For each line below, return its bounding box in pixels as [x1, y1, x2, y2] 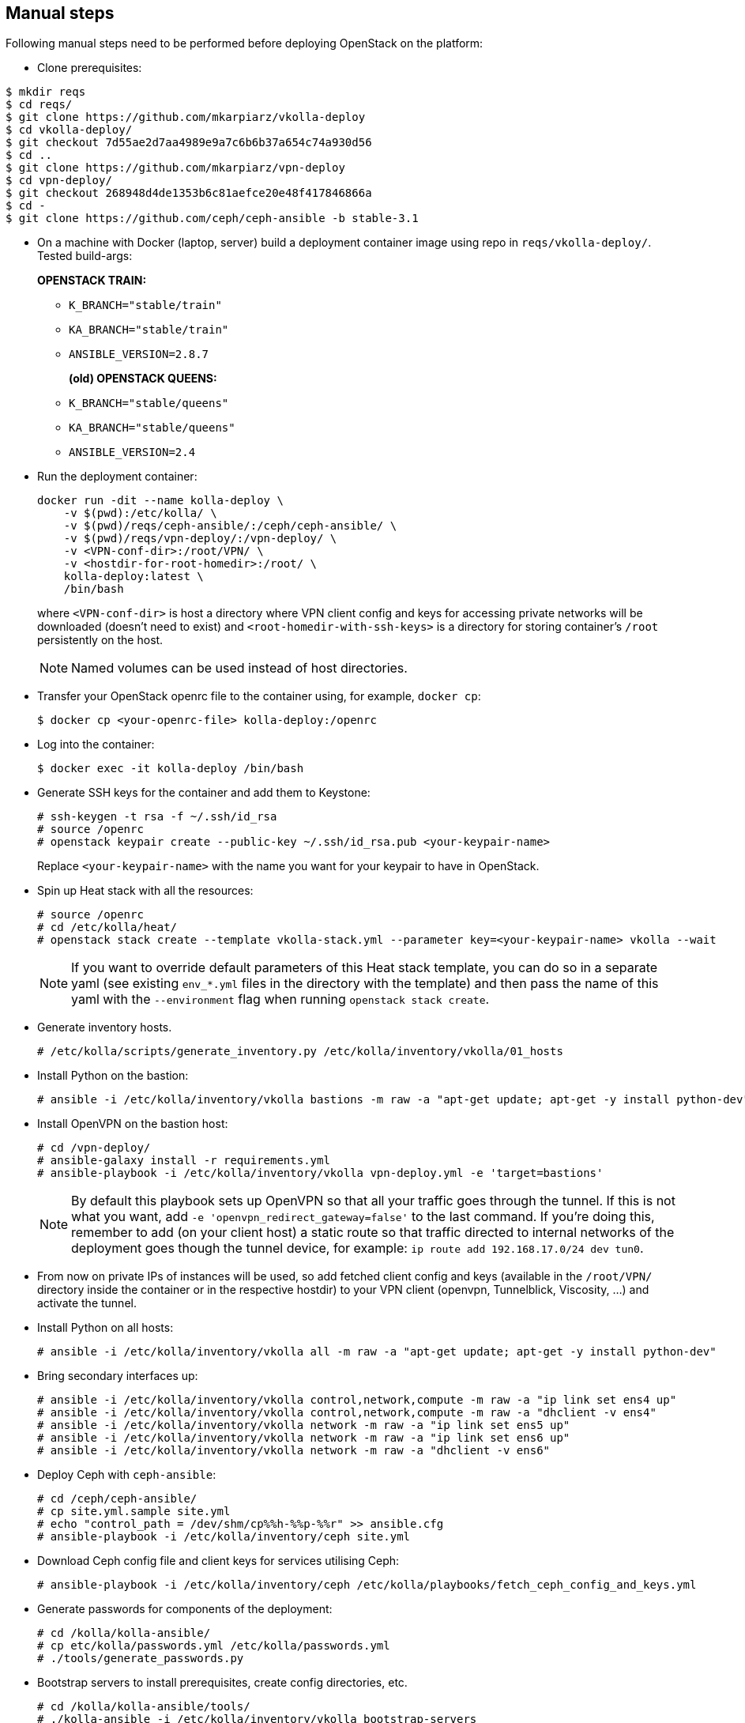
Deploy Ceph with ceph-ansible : [37, 1468, 216, 1482]
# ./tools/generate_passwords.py [37, 1652, 244, 1665]
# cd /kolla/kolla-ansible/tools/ [37, 1700, 250, 1714]
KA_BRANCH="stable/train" [69, 323, 229, 337]
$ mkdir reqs [6, 85, 86, 99]
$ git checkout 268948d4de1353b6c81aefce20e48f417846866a [6, 187, 372, 200]
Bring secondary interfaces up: [37, 1369, 198, 1383]
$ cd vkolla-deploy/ [6, 123, 133, 137]
